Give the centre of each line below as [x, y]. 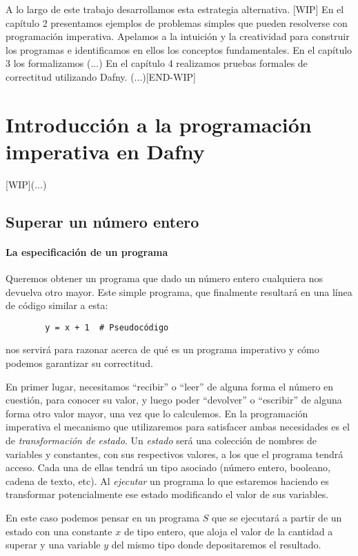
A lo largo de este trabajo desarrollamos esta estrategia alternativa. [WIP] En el [175, 9]
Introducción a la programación [159, 124]
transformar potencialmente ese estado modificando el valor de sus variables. [167, 494]
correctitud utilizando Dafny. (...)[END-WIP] [101, 76]
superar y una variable [53, 545]
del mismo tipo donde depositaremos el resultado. [216, 545]
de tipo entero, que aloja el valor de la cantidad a [228, 531]
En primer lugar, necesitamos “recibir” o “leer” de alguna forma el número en [170, 386]
